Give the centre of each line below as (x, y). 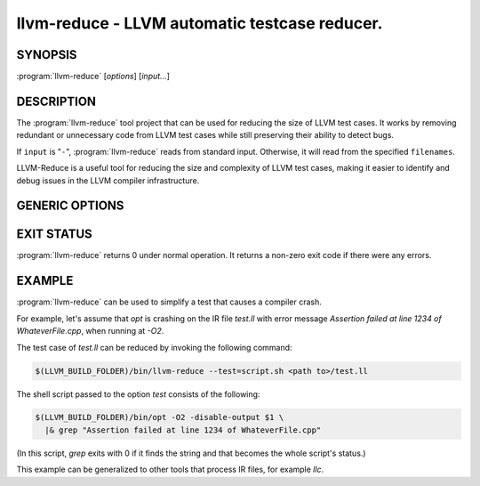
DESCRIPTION (56, 101)
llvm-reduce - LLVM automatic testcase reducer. (200, 23)
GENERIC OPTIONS (70, 206)
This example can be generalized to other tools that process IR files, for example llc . (170, 470)
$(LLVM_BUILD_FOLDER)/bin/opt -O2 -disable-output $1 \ (160, 417)
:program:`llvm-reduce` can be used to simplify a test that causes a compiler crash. (169, 302)
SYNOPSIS (47, 55)
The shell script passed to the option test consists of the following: (138, 394)
